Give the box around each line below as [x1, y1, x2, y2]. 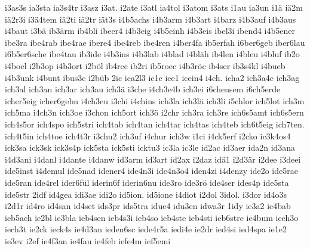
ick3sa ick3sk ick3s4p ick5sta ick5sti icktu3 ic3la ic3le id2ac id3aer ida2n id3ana [5, 141, 296, 154]
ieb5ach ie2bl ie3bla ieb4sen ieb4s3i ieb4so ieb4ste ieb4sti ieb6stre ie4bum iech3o [5, 211, 299, 223]
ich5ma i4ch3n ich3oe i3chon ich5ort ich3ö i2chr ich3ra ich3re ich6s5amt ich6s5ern [5, 106, 304, 119]
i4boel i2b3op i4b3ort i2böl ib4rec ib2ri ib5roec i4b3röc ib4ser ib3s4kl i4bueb [5, 59, 286, 71]
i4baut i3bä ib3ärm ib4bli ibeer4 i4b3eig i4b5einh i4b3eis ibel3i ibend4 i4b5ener [5, 24, 295, 37]
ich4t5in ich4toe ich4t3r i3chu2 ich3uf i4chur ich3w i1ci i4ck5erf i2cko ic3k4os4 [5, 129, 291, 142]
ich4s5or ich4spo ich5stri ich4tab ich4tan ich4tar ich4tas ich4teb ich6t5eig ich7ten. [5, 117, 305, 130]
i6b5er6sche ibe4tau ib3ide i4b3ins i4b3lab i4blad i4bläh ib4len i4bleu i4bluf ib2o [5, 48, 300, 60]
